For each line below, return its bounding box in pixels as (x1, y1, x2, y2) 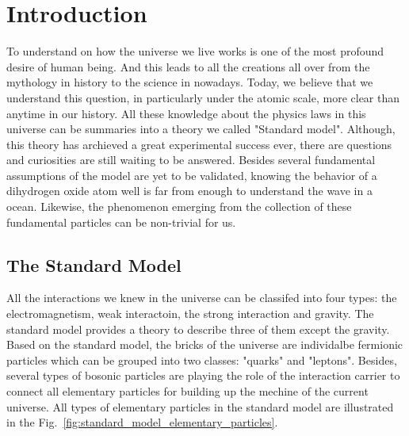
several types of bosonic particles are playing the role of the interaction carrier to (6, 367, 400, 384)
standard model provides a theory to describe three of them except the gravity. (6, 320, 390, 337)
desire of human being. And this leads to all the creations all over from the (6, 58, 370, 75)
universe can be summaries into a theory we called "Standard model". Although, (6, 120, 396, 137)
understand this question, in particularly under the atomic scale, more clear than (6, 89, 400, 105)
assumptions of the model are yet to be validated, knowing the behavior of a (6, 166, 377, 183)
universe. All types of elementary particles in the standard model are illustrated (6, 398, 394, 415)
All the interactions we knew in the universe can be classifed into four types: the (6, 289, 397, 306)
